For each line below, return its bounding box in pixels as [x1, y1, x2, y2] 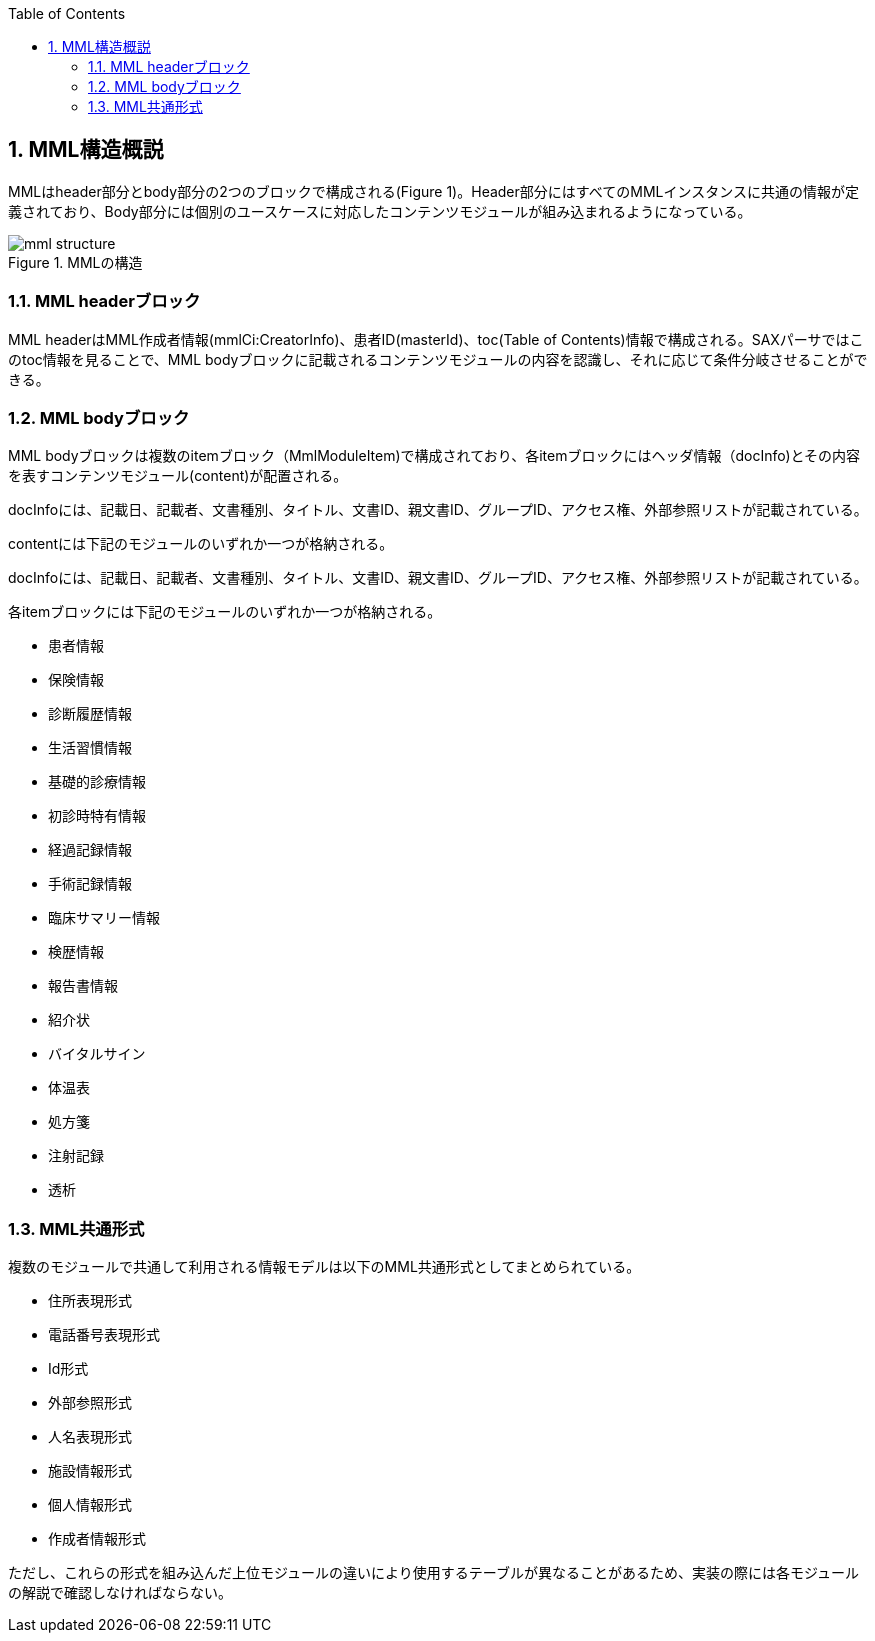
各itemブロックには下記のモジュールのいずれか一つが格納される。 [8, 603, 442, 621]
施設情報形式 [48, 1462, 132, 1480]
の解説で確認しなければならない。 [8, 1584, 232, 1602]
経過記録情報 [48, 841, 132, 859]
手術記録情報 [48, 875, 132, 893]
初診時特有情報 [48, 807, 146, 825]
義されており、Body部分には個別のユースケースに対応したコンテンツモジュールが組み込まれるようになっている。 [8, 202, 752, 220]
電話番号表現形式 [48, 1326, 160, 1344]
